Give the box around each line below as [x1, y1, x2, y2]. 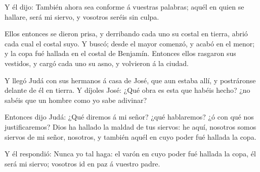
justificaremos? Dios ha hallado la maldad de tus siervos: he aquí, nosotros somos [5, 121, 256, 132]
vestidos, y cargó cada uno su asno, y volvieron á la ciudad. [5, 58, 189, 68]
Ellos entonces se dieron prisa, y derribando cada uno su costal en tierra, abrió [5, 28, 248, 39]
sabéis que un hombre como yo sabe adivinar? [5, 94, 147, 105]
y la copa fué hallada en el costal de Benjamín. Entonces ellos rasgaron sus [5, 48, 236, 59]
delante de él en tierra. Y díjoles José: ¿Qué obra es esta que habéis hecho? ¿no [5, 85, 250, 95]
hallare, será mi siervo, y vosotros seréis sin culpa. [5, 11, 159, 22]
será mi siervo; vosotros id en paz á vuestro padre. [5, 158, 160, 168]
